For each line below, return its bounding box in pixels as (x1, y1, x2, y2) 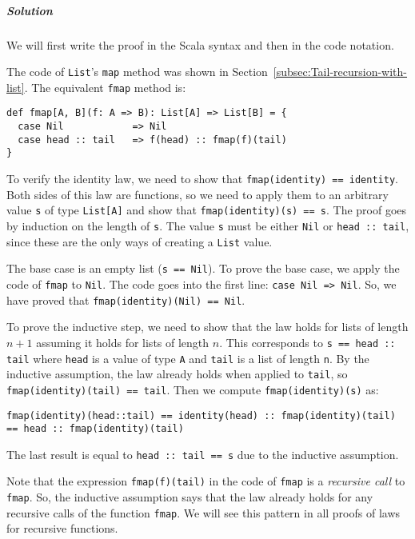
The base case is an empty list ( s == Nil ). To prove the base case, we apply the (6, 260, 400, 277)
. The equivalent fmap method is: (24, 78, 186, 95)
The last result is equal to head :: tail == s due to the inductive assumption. (6, 445, 399, 462)
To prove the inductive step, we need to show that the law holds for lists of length (6, 318, 409, 335)
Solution (6, 2, 53, 18)
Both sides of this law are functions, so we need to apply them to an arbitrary (6, 186, 389, 202)
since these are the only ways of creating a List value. (6, 233, 273, 250)
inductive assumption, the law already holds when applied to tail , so (6, 365, 348, 382)
